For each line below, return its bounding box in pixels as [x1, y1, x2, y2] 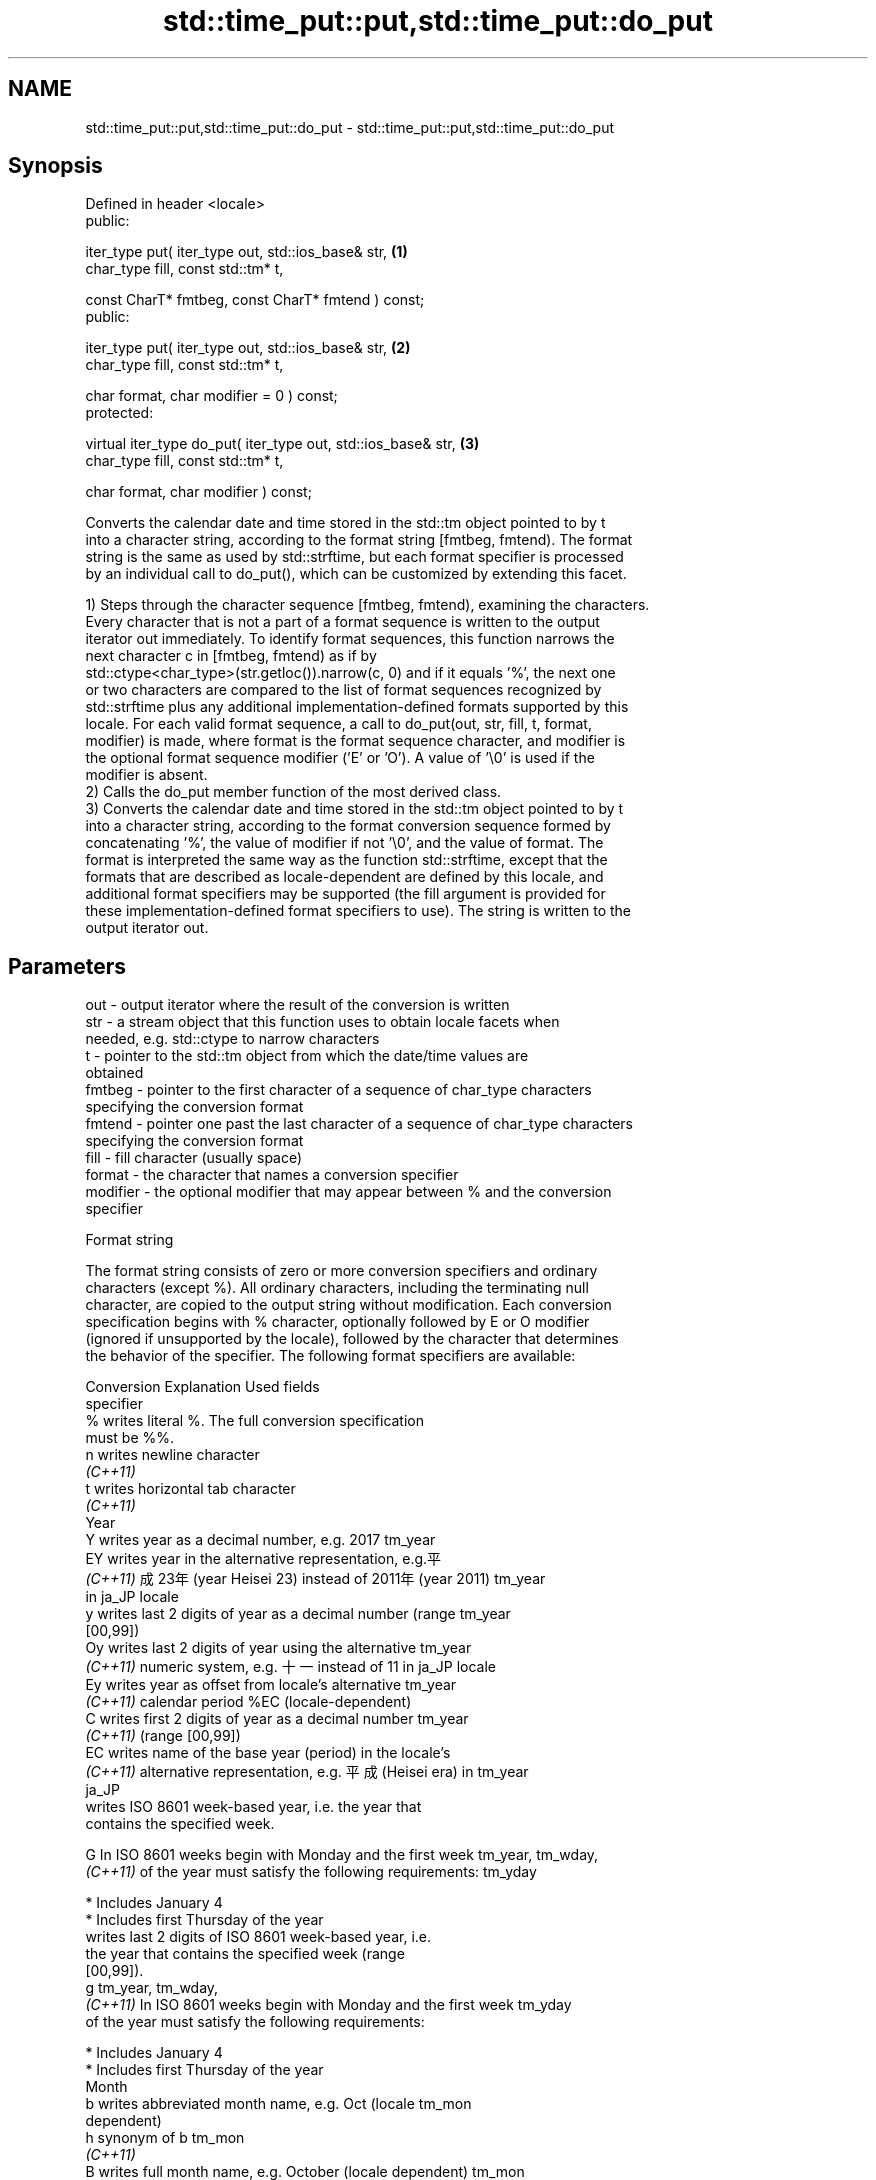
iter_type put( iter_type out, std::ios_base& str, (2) [85, 339, 411, 357]
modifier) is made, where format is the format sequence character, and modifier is [85, 732, 626, 750]
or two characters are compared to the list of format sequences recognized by [85, 681, 602, 699]
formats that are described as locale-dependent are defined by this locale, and [85, 868, 604, 886]
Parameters [8, 953, 126, 979]
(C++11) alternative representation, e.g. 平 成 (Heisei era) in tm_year [85, 1763, 529, 1781]
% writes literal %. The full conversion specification [85, 1412, 425, 1430]
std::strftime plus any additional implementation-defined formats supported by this [85, 698, 629, 716]
